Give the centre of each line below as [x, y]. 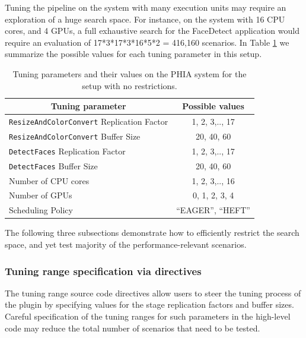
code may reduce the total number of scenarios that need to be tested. [133, 328]
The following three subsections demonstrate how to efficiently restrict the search [152, 233]
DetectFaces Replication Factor [67, 151]
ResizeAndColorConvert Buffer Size [75, 136]
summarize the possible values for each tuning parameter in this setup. [133, 54]
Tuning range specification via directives [103, 271]
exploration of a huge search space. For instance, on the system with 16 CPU [145, 19]
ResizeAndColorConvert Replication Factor [89, 121]
